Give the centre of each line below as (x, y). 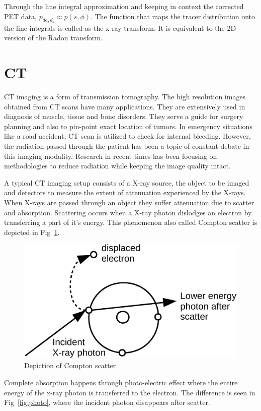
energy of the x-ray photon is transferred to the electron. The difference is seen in (130, 392)
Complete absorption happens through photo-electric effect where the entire (121, 383)
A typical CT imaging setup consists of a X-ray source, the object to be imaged (127, 182)
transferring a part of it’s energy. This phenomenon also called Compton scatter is (131, 222)
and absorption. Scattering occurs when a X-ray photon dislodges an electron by (128, 212)
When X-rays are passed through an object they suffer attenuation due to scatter (129, 202)
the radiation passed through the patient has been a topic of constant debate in (127, 146)
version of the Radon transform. (53, 38)
